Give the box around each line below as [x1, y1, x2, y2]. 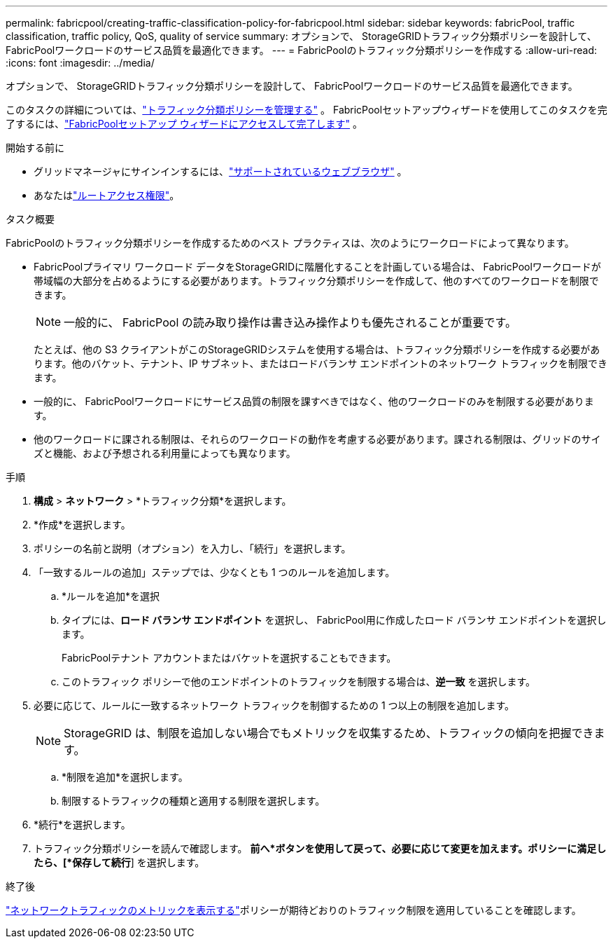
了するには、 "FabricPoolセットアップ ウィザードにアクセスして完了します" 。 [6, 118, 362, 130]
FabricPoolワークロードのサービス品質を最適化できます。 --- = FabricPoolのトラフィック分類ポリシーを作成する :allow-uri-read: [6, 44, 598, 56]
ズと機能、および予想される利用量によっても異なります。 [34, 447, 296, 459]
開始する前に [6, 142, 64, 153]
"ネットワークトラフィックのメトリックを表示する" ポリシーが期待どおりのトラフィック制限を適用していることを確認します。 [6, 904, 582, 916]
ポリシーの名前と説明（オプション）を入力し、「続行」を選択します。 [34, 542, 351, 554]
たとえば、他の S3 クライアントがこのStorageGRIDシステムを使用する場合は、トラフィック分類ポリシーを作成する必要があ [34, 343, 600, 355]
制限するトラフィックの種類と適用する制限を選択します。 [62, 795, 325, 807]
